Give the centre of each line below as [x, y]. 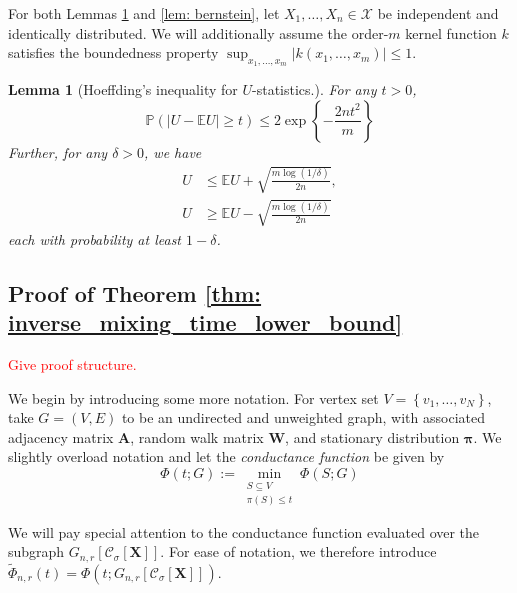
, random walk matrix [197, 436]
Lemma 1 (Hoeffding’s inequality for [123, 89]
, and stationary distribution [372, 436]
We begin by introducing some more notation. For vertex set [193, 397]
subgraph [36, 551]
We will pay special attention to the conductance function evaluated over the [244, 531]
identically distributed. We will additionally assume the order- [198, 32]
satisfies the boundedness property [113, 52]
